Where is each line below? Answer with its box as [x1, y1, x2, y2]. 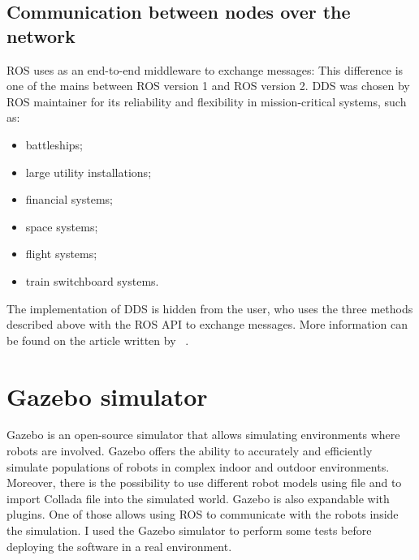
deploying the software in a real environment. [6, 537, 232, 554]
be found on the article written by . [6, 331, 189, 348]
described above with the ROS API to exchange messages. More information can [6, 316, 408, 333]
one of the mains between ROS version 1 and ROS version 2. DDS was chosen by [6, 77, 410, 94]
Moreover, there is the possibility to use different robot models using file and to [6, 474, 402, 491]
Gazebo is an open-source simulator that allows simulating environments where [6, 426, 400, 443]
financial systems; [25, 191, 113, 208]
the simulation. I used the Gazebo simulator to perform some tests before [6, 522, 372, 538]
